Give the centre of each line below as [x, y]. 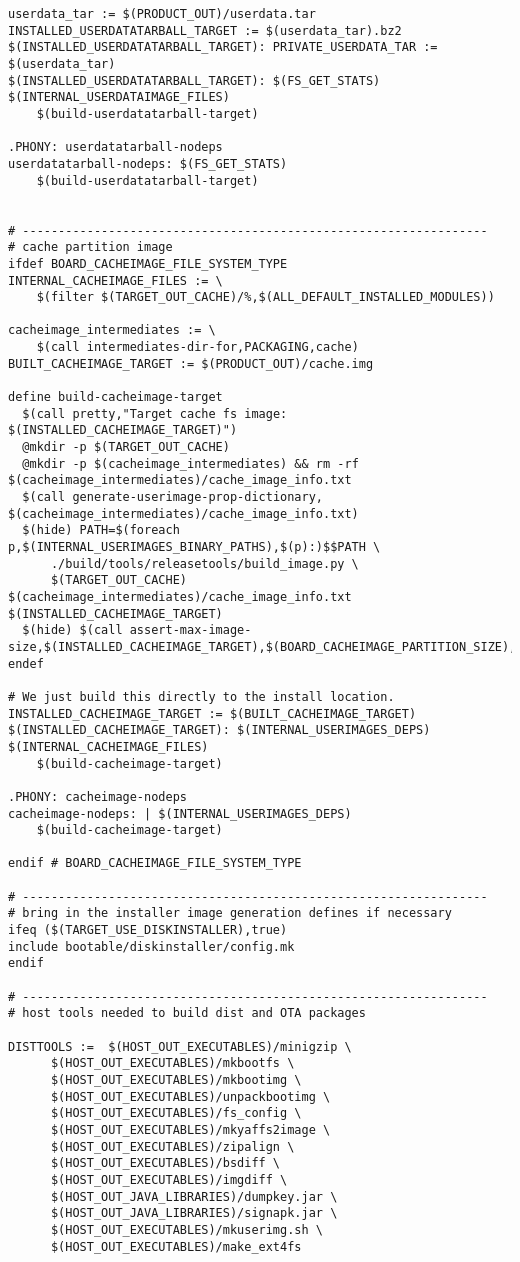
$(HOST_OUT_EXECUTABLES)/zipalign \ [172, 1146]
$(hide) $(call [72, 630]
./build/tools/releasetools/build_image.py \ [204, 563]
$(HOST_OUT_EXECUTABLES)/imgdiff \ [169, 1179]
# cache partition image [90, 247]
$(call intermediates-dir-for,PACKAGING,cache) [197, 347]
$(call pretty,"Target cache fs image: [155, 413]
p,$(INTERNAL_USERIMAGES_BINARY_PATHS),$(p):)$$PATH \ [194, 547]
